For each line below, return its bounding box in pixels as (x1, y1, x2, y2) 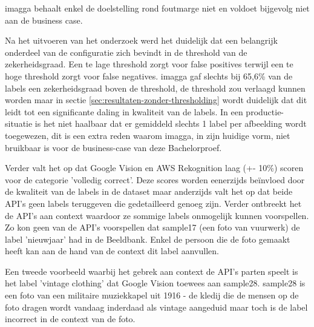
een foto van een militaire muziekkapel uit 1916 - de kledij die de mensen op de (5, 289, 299, 302)
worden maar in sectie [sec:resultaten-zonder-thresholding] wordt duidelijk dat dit (5, 93, 307, 106)
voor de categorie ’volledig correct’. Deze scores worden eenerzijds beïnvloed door (5, 173, 305, 186)
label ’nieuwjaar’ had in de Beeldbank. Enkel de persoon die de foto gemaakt (5, 232, 290, 245)
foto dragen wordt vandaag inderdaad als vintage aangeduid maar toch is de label (5, 300, 308, 313)
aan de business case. (5, 13, 83, 26)
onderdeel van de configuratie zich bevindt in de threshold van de (5, 46, 247, 58)
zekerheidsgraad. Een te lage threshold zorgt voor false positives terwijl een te (5, 58, 293, 70)
